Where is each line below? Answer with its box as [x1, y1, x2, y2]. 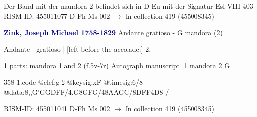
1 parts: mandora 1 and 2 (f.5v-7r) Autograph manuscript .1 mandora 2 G [4, 60, 230, 71]
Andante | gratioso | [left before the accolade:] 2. [4, 43, 151, 54]
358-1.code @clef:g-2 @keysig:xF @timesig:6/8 [4, 77, 143, 87]
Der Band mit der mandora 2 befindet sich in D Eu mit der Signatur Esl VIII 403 [4, 1, 253, 11]
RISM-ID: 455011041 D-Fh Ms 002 [4, 103, 110, 114]
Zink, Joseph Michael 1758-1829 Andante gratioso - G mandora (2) [4, 27, 223, 38]
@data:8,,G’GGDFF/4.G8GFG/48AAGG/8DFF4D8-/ [4, 86, 169, 97]
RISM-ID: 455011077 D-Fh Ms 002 [4, 10, 110, 21]
